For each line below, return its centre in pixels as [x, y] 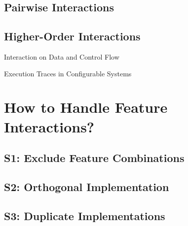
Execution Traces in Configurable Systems [68, 73]
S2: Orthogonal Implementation [87, 186]
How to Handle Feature [86, 107]
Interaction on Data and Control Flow [62, 56]
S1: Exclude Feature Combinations [94, 158]
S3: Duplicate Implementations [85, 215]
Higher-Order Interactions [72, 36]
